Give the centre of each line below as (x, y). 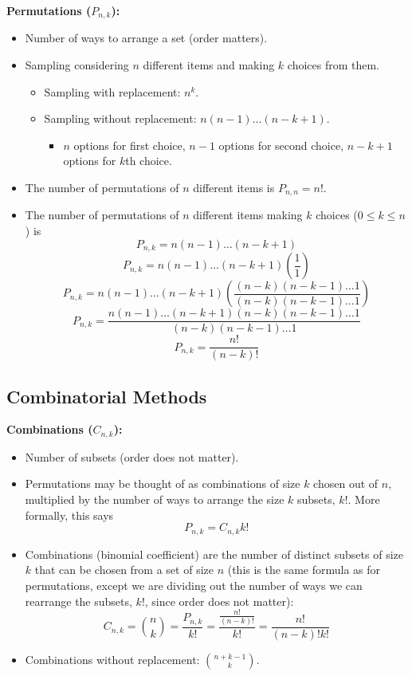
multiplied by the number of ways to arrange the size (155, 499)
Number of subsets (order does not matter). (132, 456)
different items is (234, 188)
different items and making (209, 65)
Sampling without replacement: (120, 118)
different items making (248, 215)
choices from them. (334, 65)
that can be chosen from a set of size (124, 570)
